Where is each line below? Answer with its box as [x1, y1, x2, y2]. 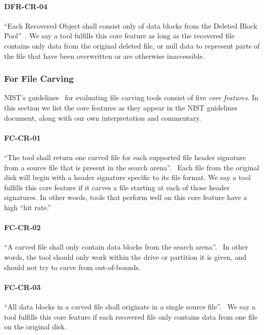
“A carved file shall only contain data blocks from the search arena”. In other [4, 241, 248, 252]
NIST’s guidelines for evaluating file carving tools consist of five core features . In [4, 92, 259, 103]
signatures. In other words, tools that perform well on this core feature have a [4, 192, 247, 203]
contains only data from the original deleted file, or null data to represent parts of [4, 40, 260, 51]
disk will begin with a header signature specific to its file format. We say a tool [4, 172, 251, 183]
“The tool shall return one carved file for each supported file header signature [4, 151, 246, 162]
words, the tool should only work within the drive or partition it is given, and [4, 251, 247, 262]
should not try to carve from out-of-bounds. [4, 261, 141, 272]
